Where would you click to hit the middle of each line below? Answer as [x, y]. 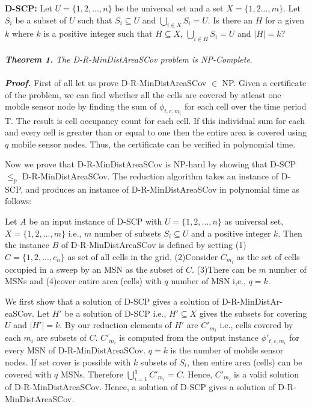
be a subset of [41, 20]
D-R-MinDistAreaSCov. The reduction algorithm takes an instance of [151, 176]
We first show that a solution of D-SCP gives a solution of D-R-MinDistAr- [144, 301]
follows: [19, 201]
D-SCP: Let [29, 8]
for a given [285, 20]
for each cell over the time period [245, 106]
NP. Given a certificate [264, 82]
